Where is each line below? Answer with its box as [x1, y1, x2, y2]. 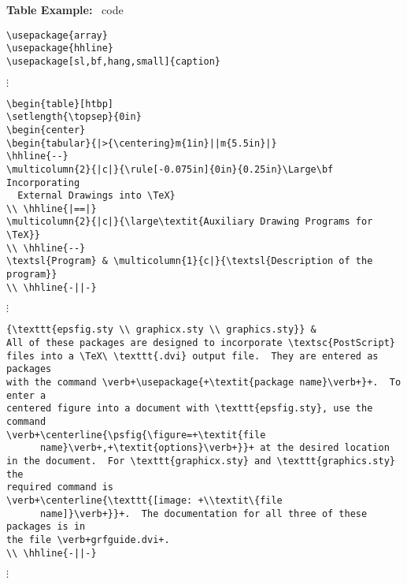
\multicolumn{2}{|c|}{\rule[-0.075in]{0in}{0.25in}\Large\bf [6, 163, 334, 175]
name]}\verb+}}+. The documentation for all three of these [39, 508, 368, 519]
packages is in [6, 521, 86, 533]
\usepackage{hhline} [6, 43, 114, 54]
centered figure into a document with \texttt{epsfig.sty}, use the [6, 403, 373, 415]
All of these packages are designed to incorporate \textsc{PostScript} [6, 337, 395, 349]
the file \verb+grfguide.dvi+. [6, 534, 170, 545]
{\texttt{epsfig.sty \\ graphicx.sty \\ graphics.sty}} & [6, 324, 316, 336]
